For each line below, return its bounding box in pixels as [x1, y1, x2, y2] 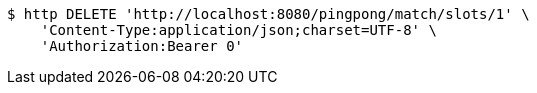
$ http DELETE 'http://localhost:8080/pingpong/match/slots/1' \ [7, 6, 530, 22]
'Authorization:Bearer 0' [40, 38, 244, 54]
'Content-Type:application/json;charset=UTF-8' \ [40, 22, 437, 38]
